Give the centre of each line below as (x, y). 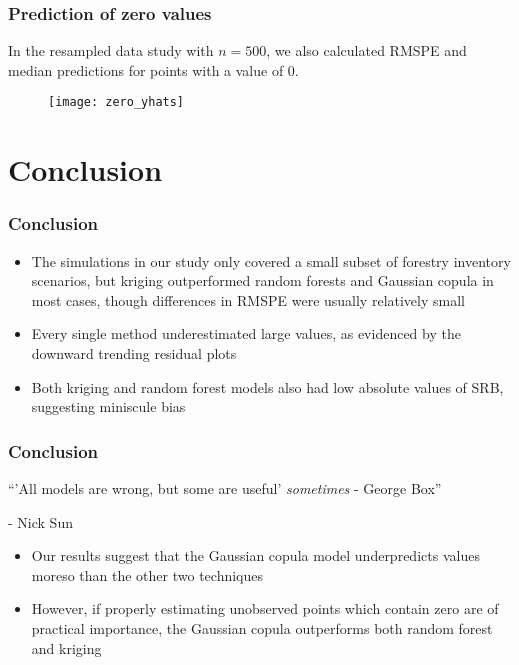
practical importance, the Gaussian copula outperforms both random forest (262, 628)
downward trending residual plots (134, 353)
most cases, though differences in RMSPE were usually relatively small (248, 299)
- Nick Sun (40, 521)
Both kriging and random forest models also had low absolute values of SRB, (267, 386)
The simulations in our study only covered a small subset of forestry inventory (271, 260)
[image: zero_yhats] (116, 102)
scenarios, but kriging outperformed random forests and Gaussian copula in (262, 280)
